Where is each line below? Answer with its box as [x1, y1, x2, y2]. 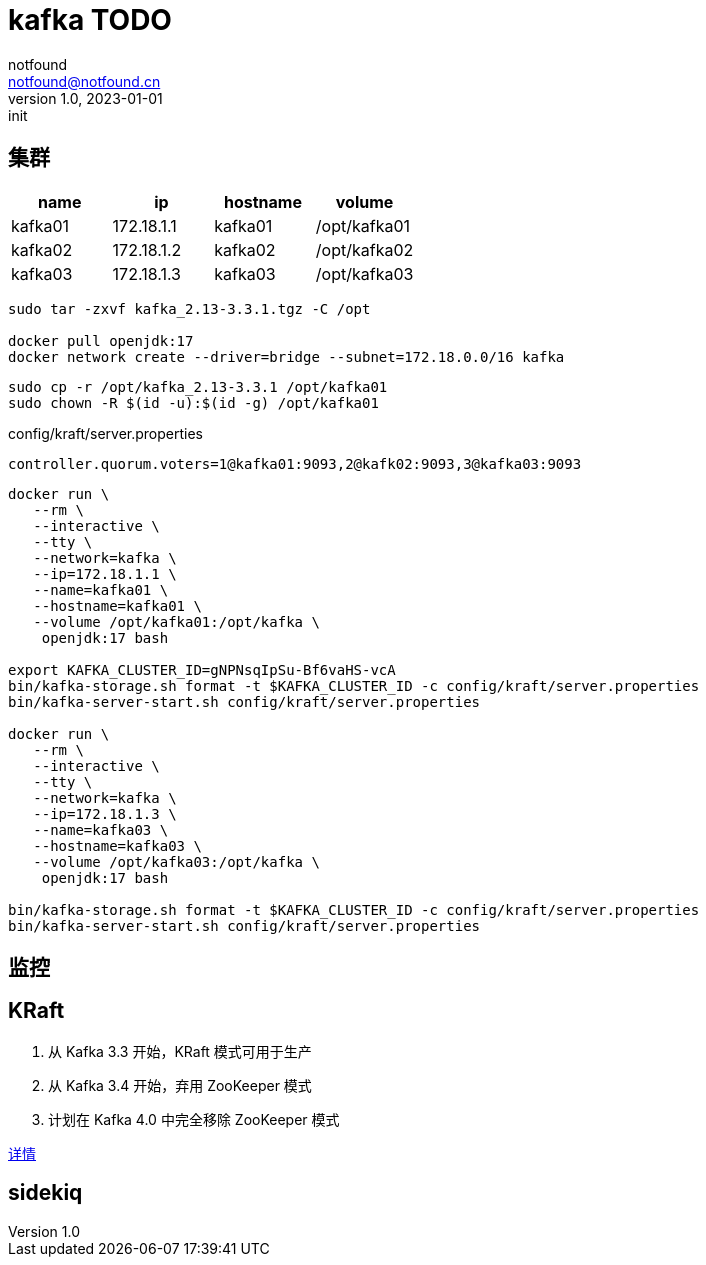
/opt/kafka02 [315, 239, 414, 260]
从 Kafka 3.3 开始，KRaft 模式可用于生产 [48, 1042, 312, 1060]
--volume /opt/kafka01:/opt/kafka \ [33, 613, 320, 630]
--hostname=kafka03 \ [33, 837, 202, 854]
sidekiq [8, 1180, 83, 1206]
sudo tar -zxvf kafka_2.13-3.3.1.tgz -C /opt [8, 300, 371, 317]
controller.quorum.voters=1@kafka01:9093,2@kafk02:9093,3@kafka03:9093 [8, 455, 582, 472]
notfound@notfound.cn [8, 72, 161, 90]
